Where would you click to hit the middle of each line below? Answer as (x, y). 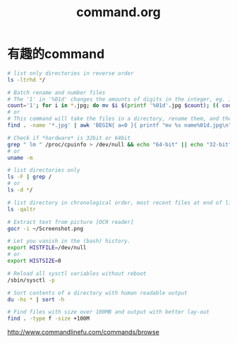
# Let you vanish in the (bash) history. (69, 241)
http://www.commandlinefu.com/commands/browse (84, 332)
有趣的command (56, 54)
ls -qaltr (22, 209)
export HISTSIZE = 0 (34, 261)
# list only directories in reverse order (71, 73)
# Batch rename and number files (56, 92)
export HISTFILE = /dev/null (47, 248)
